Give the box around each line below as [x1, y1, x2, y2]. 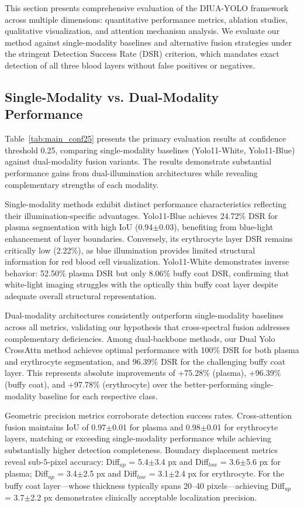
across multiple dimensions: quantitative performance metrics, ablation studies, [5, 13, 288, 25]
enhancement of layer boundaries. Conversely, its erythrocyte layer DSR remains [5, 232, 293, 244]
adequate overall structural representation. [5, 289, 157, 302]
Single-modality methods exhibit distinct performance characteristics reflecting [5, 198, 286, 210]
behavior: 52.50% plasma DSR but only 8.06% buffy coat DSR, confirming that [5, 266, 289, 279]
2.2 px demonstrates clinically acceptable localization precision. [30, 491, 257, 503]
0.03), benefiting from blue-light [159, 221, 274, 233]
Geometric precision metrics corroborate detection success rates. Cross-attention [5, 409, 292, 422]
